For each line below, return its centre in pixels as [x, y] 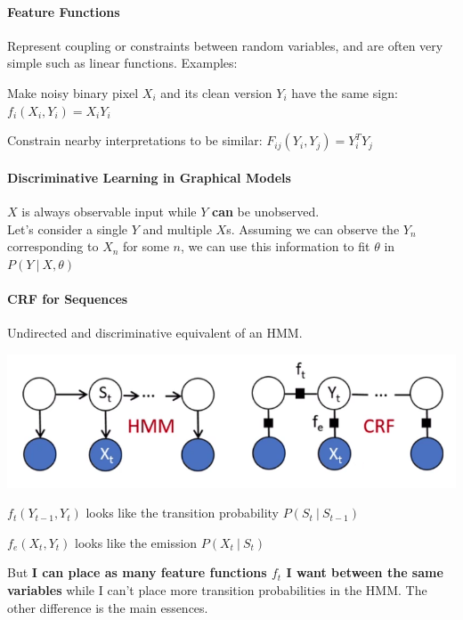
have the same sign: [345, 92]
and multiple [177, 228]
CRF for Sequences [68, 298]
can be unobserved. [266, 211]
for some [146, 246]
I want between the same [365, 572]
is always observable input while [109, 211]
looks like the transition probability [182, 513]
